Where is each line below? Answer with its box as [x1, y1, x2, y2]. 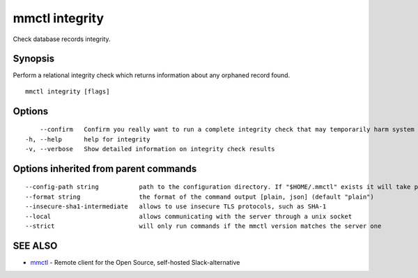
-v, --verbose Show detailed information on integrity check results [25, 145, 275, 153]
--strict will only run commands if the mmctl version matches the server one [25, 222, 382, 230]
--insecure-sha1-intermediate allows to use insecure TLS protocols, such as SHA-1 [25, 203, 327, 210]
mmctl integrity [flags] [25, 87, 110, 95]
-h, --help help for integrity [25, 135, 150, 143]
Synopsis [13, 53, 55, 65]
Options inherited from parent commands [13, 162, 197, 174]
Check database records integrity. [13, 35, 111, 43]
